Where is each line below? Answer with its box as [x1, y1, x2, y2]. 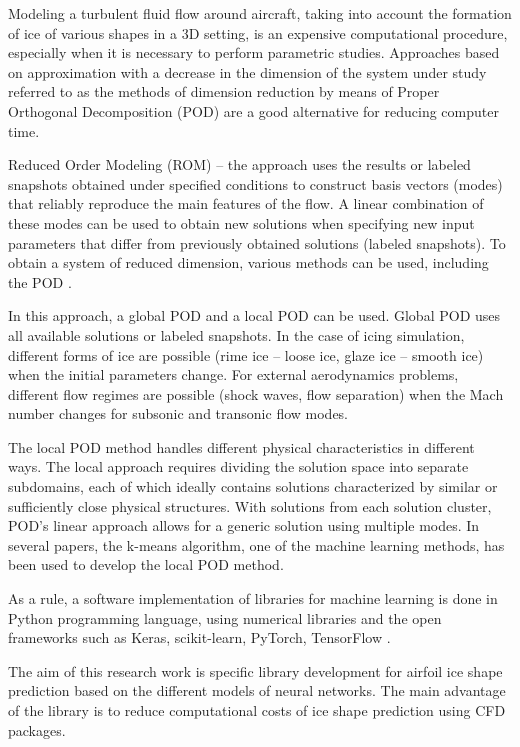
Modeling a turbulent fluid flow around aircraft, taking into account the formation [8, 3, 512, 23]
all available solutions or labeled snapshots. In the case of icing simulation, [8, 324, 465, 345]
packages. [8, 719, 66, 740]
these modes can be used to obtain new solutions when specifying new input [8, 212, 475, 233]
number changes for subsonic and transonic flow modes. [8, 403, 349, 424]
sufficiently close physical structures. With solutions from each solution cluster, [8, 495, 492, 516]
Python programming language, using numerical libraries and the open [8, 607, 442, 628]
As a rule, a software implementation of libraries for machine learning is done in [8, 588, 498, 609]
